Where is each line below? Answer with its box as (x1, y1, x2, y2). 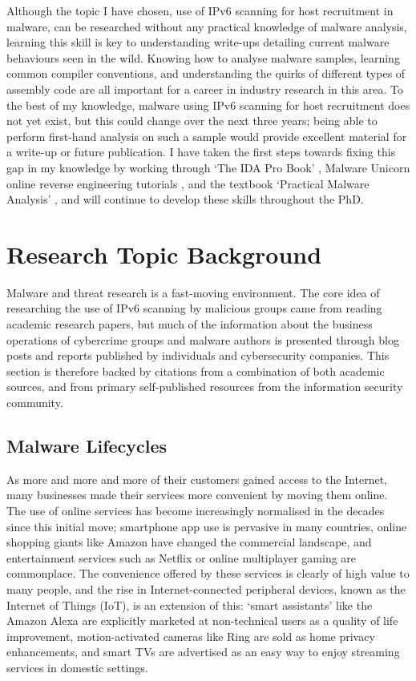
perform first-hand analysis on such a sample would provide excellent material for (6, 127, 407, 144)
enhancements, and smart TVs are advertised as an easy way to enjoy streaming (6, 643, 400, 660)
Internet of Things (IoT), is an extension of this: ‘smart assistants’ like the (6, 596, 373, 613)
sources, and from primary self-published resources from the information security (6, 378, 403, 395)
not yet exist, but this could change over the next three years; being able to (6, 112, 378, 129)
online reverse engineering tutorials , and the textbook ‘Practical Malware (6, 175, 370, 191)
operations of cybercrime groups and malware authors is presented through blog (6, 331, 399, 348)
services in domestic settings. (6, 659, 148, 675)
